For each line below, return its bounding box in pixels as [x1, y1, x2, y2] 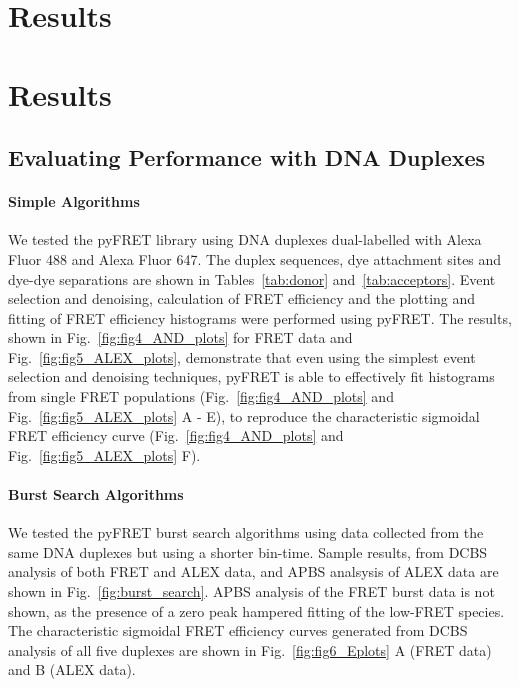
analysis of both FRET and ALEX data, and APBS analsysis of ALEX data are [8, 561, 499, 582]
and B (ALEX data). [8, 659, 136, 680]
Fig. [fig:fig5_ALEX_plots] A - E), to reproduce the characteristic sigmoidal [8, 405, 480, 426]
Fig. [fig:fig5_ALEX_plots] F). [8, 444, 201, 465]
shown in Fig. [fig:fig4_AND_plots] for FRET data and [8, 327, 353, 348]
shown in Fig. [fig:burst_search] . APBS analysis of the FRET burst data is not [8, 581, 495, 602]
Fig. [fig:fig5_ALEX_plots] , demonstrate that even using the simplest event [8, 346, 476, 367]
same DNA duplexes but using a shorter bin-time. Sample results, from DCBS [8, 541, 488, 562]
